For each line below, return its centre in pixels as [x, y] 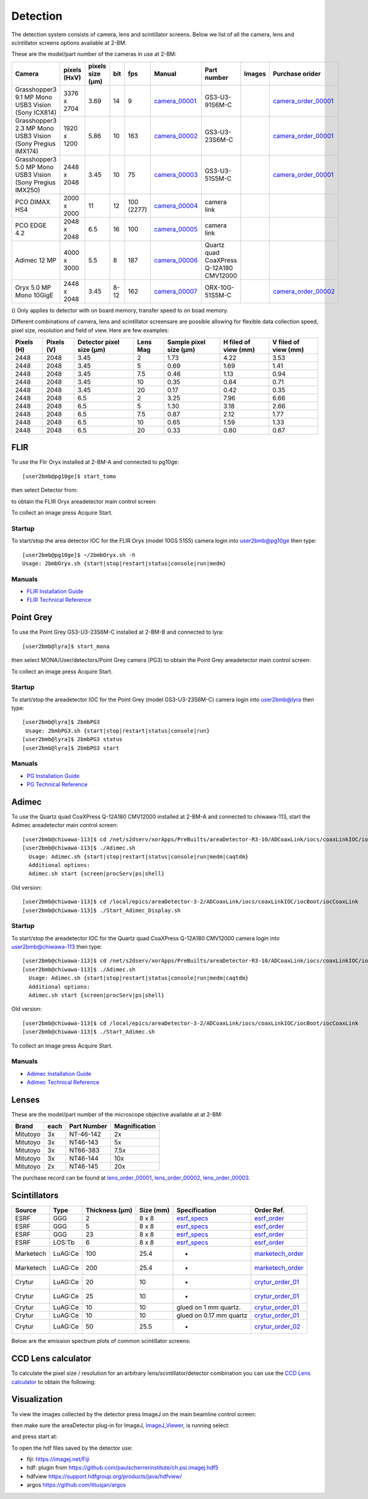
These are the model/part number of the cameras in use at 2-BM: [94, 54]
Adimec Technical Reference [63, 1082]
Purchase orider [297, 74]
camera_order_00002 [304, 291]
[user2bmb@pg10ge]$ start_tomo [69, 476]
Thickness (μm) [109, 1210]
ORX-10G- [219, 287]
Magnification [135, 1126]
